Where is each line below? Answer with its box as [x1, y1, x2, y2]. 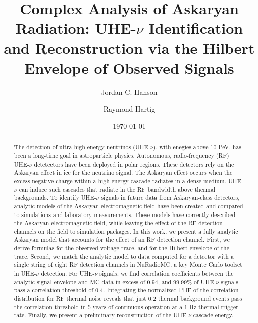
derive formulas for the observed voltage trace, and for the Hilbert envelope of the [14, 244, 229, 252]
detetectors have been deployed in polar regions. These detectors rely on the [34, 159, 234, 168]
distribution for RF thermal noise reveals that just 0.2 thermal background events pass [14, 294, 242, 303]
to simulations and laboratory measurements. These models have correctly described [14, 210, 236, 219]
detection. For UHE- [41, 269, 95, 278]
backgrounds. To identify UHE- [14, 193, 96, 202]
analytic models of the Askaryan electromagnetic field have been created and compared [14, 201, 243, 210]
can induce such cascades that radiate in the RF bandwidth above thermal [19, 185, 215, 193]
